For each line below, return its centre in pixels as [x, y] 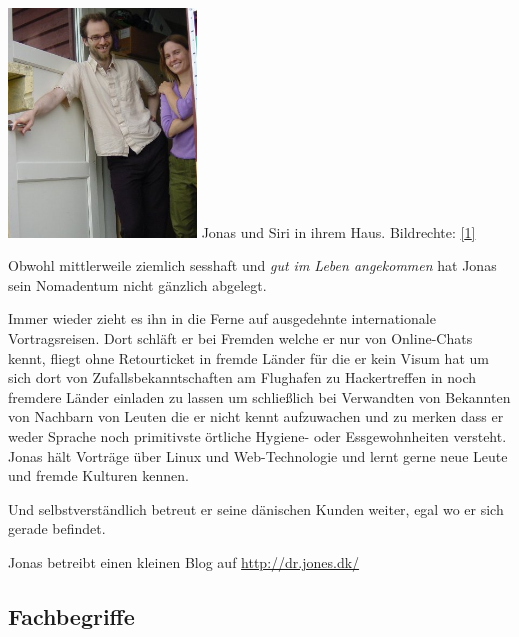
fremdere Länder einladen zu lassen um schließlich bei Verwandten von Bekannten [259, 396]
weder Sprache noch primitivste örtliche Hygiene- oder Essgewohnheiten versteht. [257, 435]
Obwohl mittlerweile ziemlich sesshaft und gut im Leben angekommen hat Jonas [252, 265]
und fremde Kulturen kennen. [98, 475]
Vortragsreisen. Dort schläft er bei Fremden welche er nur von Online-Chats [240, 337]
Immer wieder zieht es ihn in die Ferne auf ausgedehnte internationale [222, 318]
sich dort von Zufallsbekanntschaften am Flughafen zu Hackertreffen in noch [242, 377]
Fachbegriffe [71, 615]
